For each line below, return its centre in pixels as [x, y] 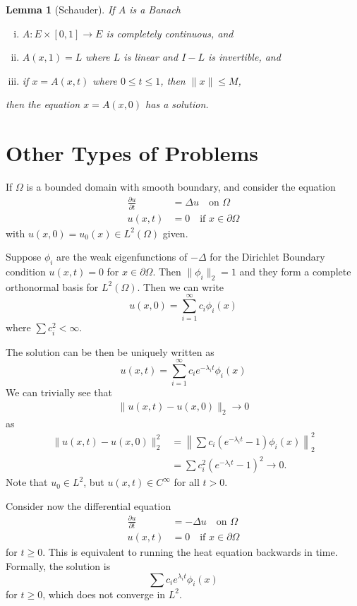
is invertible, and [244, 57]
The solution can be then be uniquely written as [110, 351]
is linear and [151, 57]
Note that [27, 482]
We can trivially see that [59, 392]
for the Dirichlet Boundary [267, 257]
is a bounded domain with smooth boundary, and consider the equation [181, 187]
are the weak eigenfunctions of [122, 257]
